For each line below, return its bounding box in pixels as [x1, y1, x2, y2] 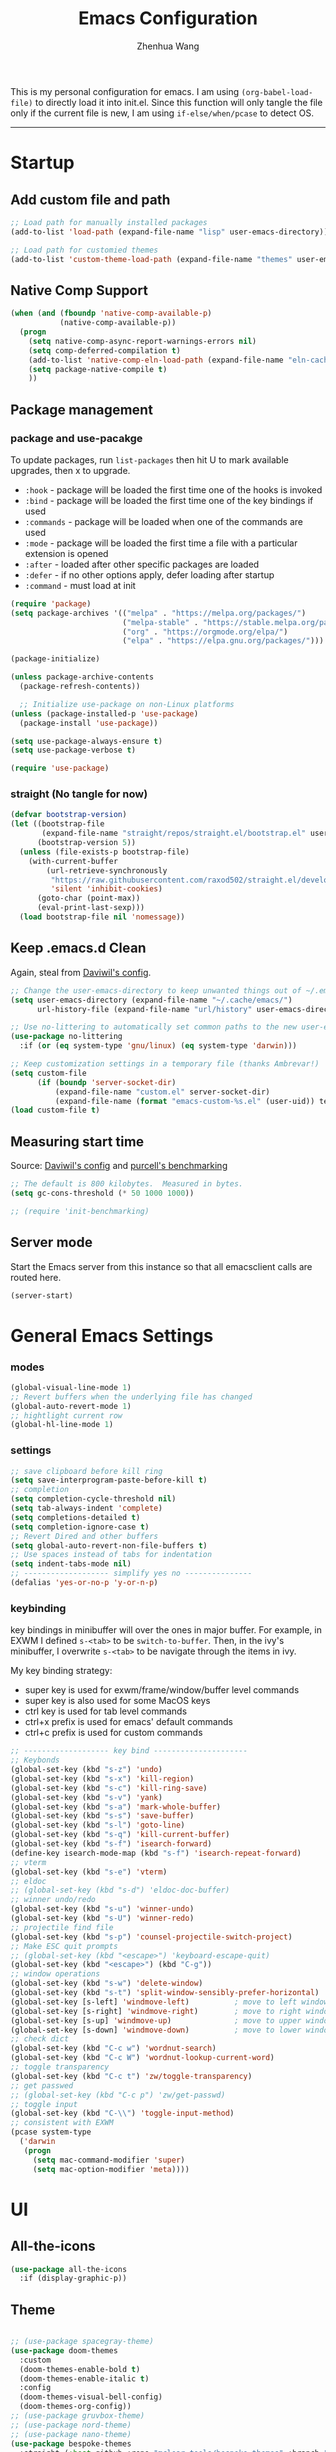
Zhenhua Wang [136, 40, 200, 52]
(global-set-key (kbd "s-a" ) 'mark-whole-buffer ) [10, 1802, 222, 1812]
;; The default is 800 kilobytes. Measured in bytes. [10, 1179, 244, 1189]
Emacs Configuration [78, 7, 258, 30]
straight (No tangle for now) [10, 787, 148, 801]
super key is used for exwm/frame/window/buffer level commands [24, 1684, 300, 1696]
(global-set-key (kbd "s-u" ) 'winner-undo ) [10, 1904, 195, 1914]
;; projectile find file [10, 1922, 114, 1932]
